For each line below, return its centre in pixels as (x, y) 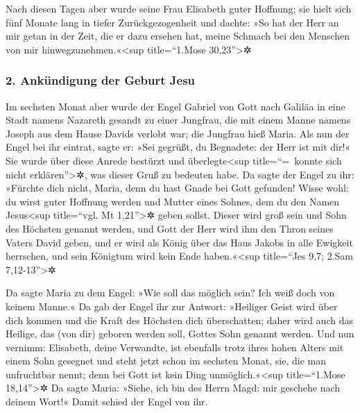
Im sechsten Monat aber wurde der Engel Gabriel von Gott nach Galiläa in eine (175, 106)
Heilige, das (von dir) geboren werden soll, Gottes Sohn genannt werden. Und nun (180, 334)
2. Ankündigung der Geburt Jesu (101, 80)
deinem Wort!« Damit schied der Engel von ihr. (107, 402)
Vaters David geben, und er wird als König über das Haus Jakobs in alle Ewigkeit (179, 242)
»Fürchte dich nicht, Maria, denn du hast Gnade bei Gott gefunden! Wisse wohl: (177, 188)
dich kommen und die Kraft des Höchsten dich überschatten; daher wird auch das (179, 320)
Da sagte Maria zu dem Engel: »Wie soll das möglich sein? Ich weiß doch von (170, 293)
